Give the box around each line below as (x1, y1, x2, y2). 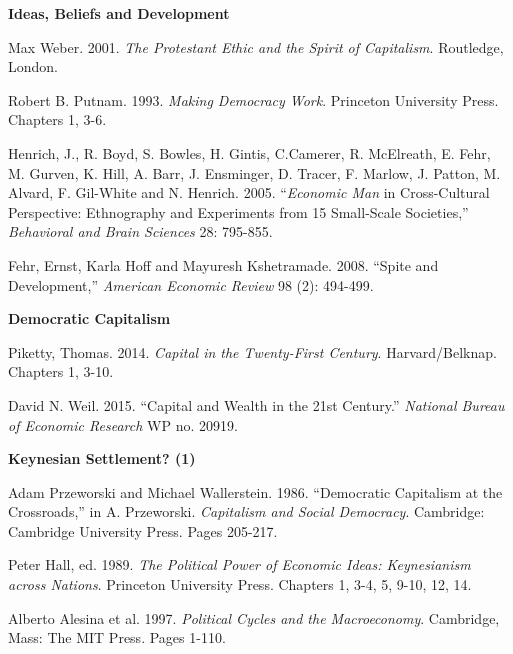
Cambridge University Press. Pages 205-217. (8, 520, 278, 541)
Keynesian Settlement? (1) (8, 448, 196, 469)
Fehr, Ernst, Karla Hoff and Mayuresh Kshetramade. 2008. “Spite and (8, 254, 439, 275)
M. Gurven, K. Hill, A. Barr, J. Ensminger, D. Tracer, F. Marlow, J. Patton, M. (8, 162, 501, 183)
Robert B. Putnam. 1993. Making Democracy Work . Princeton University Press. (8, 89, 499, 110)
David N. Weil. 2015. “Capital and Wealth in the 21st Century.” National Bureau (8, 394, 505, 415)
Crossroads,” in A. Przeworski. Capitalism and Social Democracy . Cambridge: (8, 501, 485, 522)
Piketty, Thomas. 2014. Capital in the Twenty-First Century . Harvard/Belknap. (8, 341, 497, 362)
